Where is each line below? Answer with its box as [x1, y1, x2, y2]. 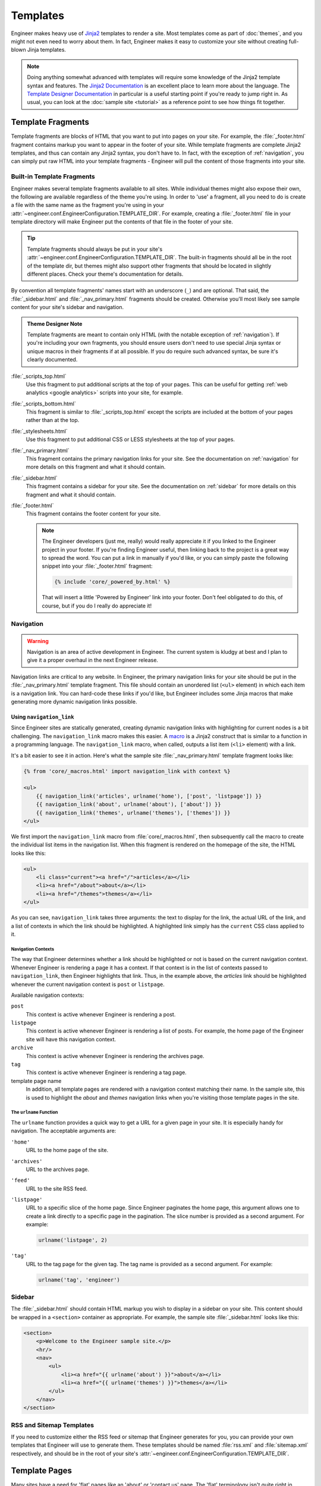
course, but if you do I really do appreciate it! [42, 602, 152, 609]
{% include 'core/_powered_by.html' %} [54, 578, 171, 585]
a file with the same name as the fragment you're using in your [11, 202, 165, 209]
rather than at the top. [26, 417, 80, 424]
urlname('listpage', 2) [38, 1237, 108, 1243]
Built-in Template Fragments [11, 172, 95, 181]
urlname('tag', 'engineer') [38, 1276, 120, 1283]
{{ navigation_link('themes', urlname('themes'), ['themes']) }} [36, 809, 231, 816]
